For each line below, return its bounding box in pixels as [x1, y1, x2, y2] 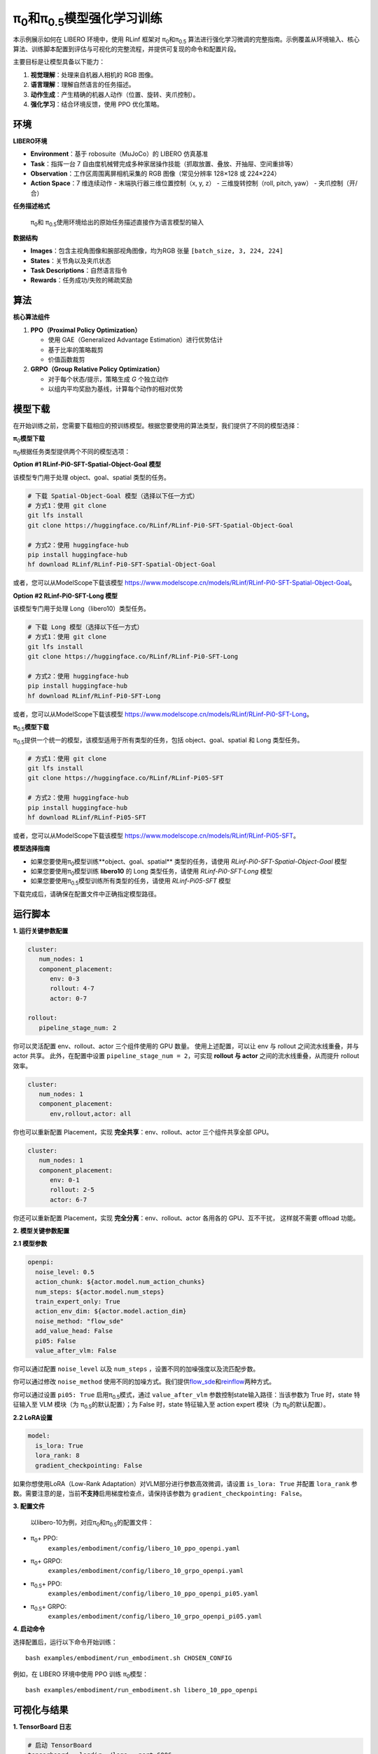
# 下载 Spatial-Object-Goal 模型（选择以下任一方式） [27, 492, 199, 500]
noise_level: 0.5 [35, 1268, 94, 1276]
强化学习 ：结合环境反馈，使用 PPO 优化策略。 [30, 100, 164, 108]
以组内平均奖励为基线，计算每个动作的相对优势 [48, 384, 183, 393]
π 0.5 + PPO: [30, 1579, 62, 1589]
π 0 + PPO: [30, 1534, 58, 1544]
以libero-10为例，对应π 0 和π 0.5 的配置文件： [30, 1518, 154, 1528]
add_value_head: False [35, 1327, 113, 1335]
